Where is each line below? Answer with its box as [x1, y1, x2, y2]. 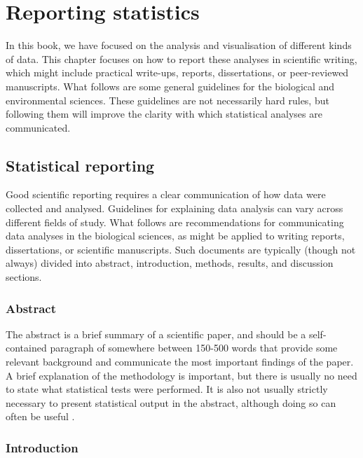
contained [6, 340, 47, 355]
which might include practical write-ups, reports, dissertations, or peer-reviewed [6, 65, 349, 80]
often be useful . [6, 409, 75, 424]
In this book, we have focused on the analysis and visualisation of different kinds [6, 38, 352, 53]
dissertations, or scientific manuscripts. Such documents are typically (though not [6, 242, 356, 256]
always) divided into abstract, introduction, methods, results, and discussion [6, 256, 334, 270]
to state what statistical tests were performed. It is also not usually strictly [6, 382, 328, 396]
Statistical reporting [6, 154, 155, 176]
